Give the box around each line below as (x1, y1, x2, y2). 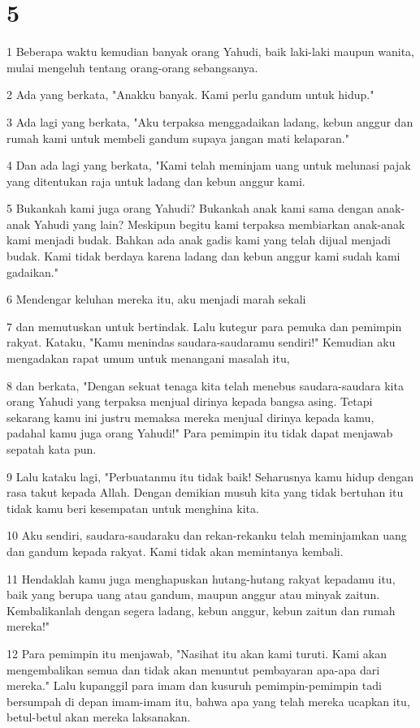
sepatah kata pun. (6, 441, 97, 457)
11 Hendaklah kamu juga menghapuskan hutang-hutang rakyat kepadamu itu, (6, 570, 396, 587)
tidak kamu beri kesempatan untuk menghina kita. (6, 499, 259, 516)
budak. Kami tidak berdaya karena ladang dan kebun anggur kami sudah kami (6, 248, 401, 265)
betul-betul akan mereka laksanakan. (6, 709, 191, 726)
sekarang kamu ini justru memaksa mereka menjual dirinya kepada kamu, (6, 408, 375, 425)
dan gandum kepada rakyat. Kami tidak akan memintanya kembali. (6, 542, 344, 559)
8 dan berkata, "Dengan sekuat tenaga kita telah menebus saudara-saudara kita (6, 377, 404, 394)
